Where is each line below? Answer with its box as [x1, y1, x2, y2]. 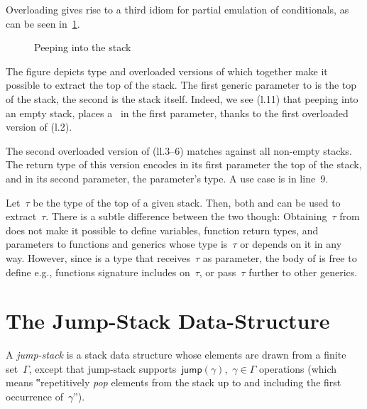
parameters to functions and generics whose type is [6, 236, 228, 251]
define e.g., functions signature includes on [6, 264, 190, 279]
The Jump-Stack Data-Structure [6, 306, 330, 335]
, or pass [199, 264, 236, 279]
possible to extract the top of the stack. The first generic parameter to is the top [6, 77, 357, 92]
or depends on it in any [240, 236, 342, 251]
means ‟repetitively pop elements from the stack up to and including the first [6, 375, 341, 390]
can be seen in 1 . [6, 16, 80, 31]
